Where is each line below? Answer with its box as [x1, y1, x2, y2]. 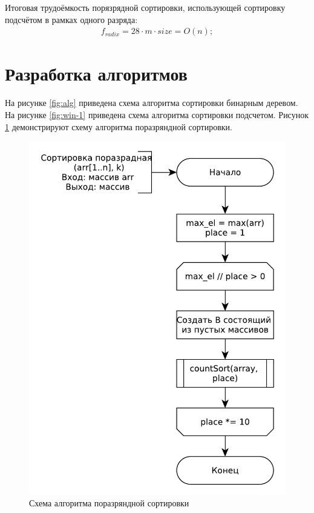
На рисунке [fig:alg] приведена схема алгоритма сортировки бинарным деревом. [5, 96, 298, 109]
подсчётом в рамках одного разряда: [5, 13, 138, 25]
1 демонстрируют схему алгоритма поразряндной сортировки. [5, 120, 232, 133]
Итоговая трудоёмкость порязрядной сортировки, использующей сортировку [5, 1, 286, 13]
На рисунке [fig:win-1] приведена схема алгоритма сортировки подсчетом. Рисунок [5, 108, 309, 121]
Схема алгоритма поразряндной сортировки [29, 497, 189, 509]
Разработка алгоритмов [5, 61, 188, 86]
